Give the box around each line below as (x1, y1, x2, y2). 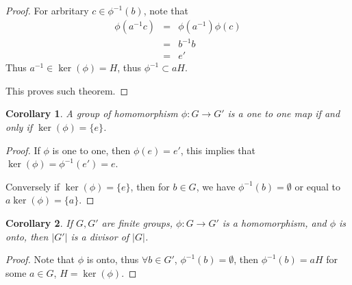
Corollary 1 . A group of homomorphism (5, 106, 178, 121)
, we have (196, 179, 236, 193)
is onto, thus (86, 252, 139, 267)
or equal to (294, 179, 341, 193)
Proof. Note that (5, 252, 75, 267)
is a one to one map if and (227, 106, 340, 121)
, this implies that (180, 142, 255, 157)
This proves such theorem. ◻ (5, 83, 129, 97)
